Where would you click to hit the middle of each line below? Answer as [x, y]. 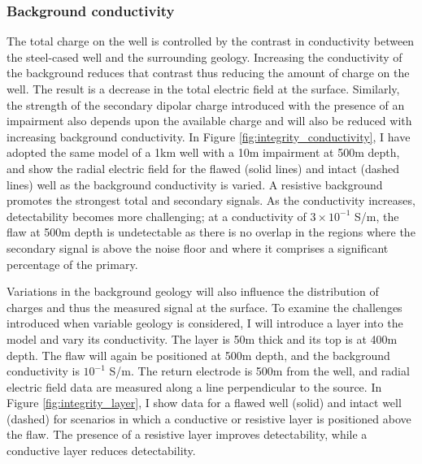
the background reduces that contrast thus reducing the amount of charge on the [208, 73]
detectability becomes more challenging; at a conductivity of [157, 216]
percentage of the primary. [72, 264]
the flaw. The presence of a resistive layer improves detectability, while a [187, 434]
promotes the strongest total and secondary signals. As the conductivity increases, [211, 200]
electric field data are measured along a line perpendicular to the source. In [194, 386]
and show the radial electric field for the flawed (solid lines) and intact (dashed [203, 168]
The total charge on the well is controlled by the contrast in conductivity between [211, 41]
